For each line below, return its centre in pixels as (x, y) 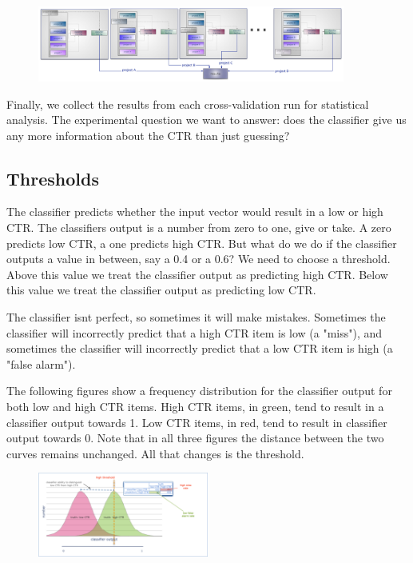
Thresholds (53, 178)
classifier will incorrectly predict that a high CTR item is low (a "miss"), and (195, 332)
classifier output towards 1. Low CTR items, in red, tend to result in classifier (197, 422)
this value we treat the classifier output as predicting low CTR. (161, 290)
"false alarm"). (41, 363)
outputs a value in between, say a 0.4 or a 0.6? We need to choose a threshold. (199, 259)
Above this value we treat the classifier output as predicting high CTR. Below (197, 274)
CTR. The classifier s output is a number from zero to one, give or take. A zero (199, 228)
